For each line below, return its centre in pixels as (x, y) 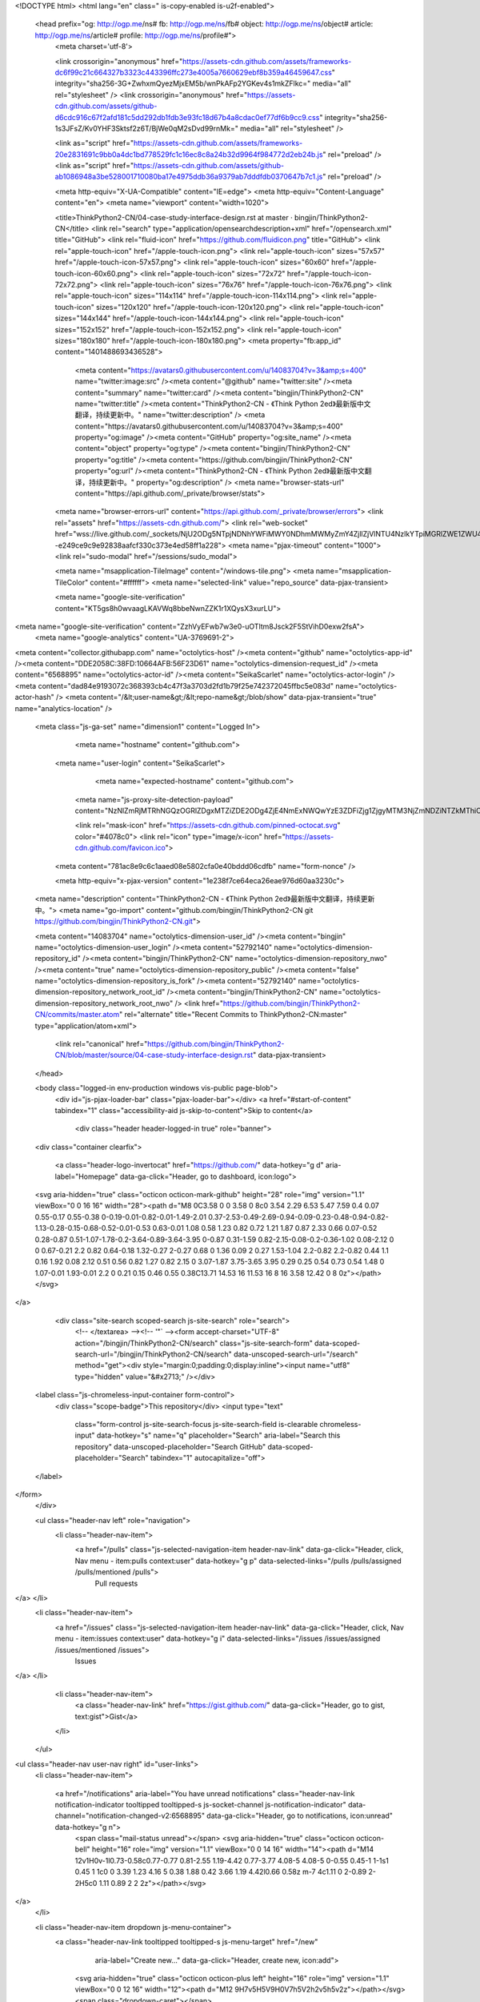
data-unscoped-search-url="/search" (296, 1354)
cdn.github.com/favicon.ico (120, 848)
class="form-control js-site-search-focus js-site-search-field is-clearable (196, 1424)
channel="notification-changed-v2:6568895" (130, 1816)
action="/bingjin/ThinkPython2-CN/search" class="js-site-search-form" (194, 1343)
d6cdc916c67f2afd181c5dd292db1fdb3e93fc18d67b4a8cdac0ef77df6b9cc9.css (187, 117)
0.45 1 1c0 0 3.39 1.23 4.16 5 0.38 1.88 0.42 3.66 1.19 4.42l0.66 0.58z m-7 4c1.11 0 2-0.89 (221, 1872)
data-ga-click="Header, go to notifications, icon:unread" (300, 1816)
